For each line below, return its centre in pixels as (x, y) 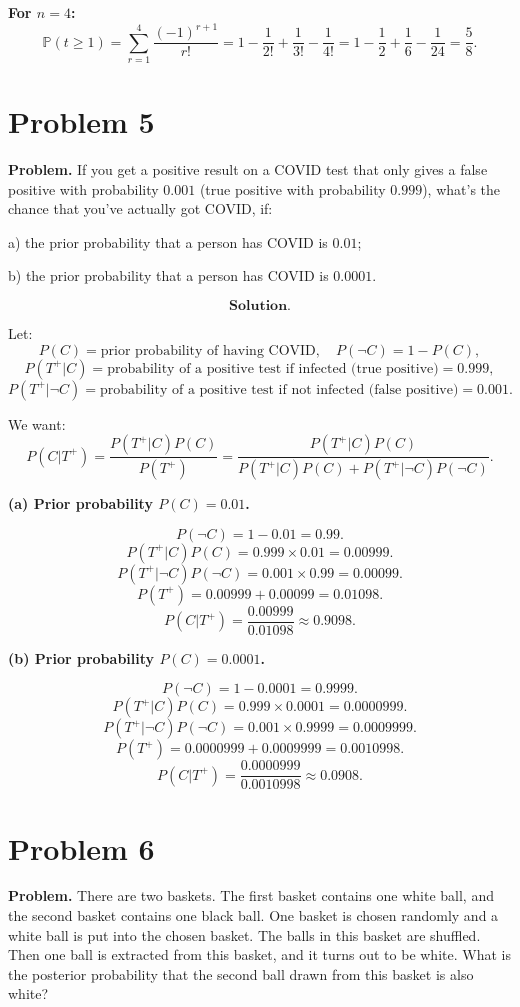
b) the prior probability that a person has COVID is (168, 275)
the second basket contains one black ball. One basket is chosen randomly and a (253, 915)
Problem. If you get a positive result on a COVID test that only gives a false (248, 169)
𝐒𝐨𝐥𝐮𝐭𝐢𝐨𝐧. (260, 305)
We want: (37, 423)
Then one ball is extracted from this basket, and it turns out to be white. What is (259, 954)
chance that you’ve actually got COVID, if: (140, 208)
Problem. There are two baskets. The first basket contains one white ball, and (251, 895)
